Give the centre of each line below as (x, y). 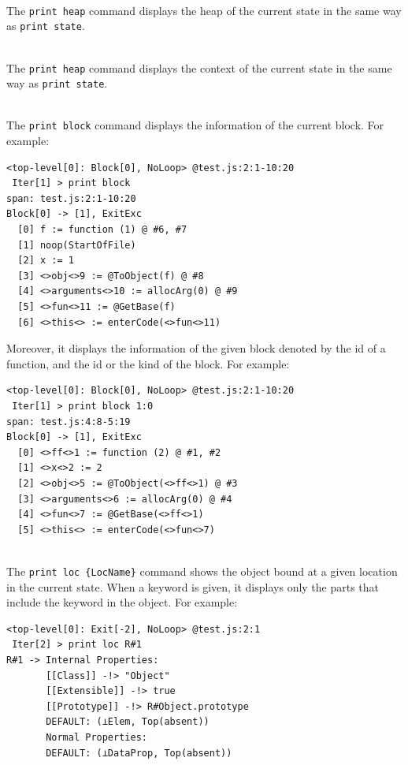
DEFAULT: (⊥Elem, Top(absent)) (128, 722)
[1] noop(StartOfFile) (77, 245)
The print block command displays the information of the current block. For (195, 125)
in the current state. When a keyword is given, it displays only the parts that (193, 586)
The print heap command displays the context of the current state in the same (199, 67)
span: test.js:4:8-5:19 (69, 422)
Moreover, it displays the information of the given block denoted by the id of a (196, 348)
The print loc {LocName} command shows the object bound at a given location (202, 571)
